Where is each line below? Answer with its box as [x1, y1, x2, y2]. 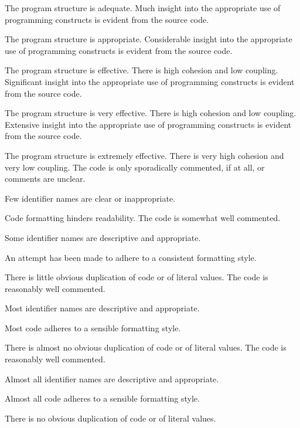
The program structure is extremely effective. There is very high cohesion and [5, 149, 284, 161]
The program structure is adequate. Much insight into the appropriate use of [5, 2, 281, 13]
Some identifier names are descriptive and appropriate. [5, 231, 201, 243]
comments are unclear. [5, 172, 86, 185]
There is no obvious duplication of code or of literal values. [5, 412, 216, 424]
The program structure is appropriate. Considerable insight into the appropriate [5, 33, 292, 45]
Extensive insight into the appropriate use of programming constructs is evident [5, 118, 292, 130]
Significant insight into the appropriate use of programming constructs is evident [5, 75, 295, 87]
